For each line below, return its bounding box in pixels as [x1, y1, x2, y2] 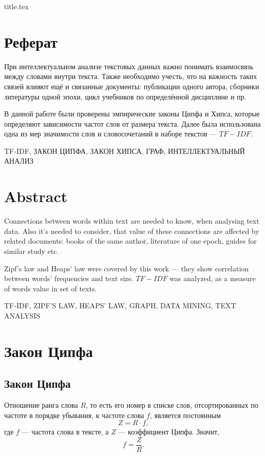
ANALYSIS [4, 310, 41, 321]
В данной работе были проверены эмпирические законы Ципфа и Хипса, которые [4, 108, 260, 119]
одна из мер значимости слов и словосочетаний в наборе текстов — [4, 128, 217, 139]
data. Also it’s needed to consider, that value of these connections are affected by [4, 225, 259, 236]
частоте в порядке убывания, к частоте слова [4, 409, 144, 420]
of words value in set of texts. [4, 283, 97, 293]
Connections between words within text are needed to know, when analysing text [4, 215, 259, 226]
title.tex [4, 1, 29, 11]
